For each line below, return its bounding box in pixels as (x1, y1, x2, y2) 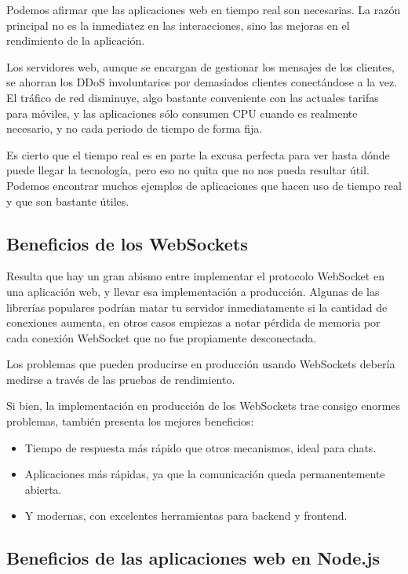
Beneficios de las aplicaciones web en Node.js (6, 546, 380, 570)
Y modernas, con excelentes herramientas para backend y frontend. (24, 507, 348, 524)
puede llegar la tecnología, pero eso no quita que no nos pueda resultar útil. (6, 162, 370, 178)
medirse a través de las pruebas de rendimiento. (6, 371, 235, 387)
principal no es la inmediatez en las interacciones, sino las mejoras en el (6, 16, 350, 33)
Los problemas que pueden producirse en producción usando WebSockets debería (6, 356, 395, 372)
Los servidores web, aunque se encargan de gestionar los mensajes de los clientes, (6, 58, 395, 75)
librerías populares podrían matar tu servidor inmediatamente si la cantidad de (6, 298, 388, 315)
